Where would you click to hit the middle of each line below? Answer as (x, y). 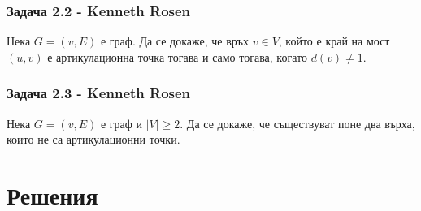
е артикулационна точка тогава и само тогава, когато (177, 56)
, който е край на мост (334, 41)
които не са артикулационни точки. (93, 139)
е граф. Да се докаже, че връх (175, 41)
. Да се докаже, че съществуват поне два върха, (297, 123)
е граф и (122, 123)
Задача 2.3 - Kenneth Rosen (99, 93)
